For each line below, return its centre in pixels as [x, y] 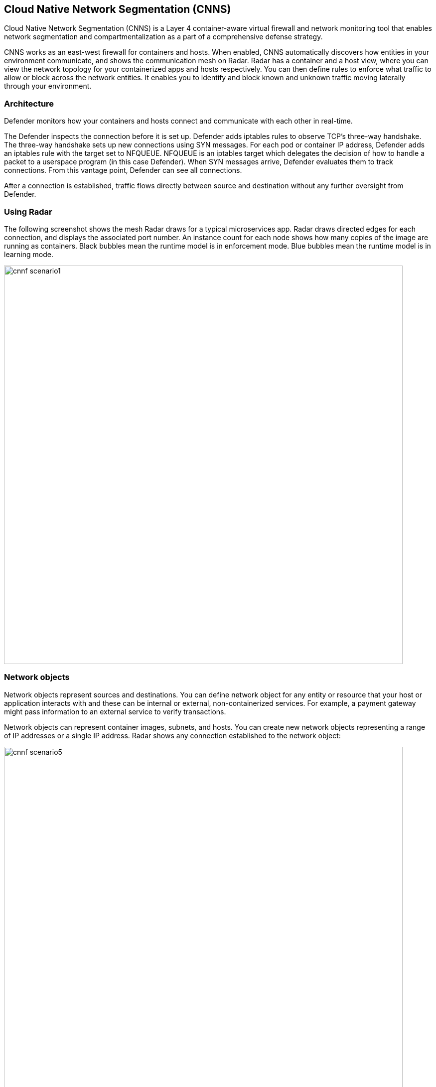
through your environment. [48, 86]
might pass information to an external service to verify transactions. [115, 711]
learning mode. [29, 254]
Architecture [29, 103]
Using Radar [28, 211]
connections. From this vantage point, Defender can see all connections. [123, 170]
